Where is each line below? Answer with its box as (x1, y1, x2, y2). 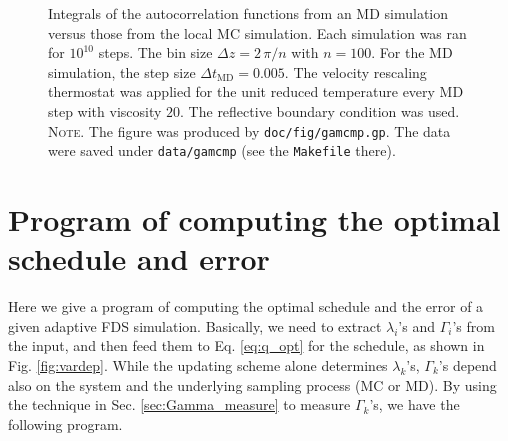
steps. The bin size (98, 42, 213, 63)
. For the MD (371, 42, 453, 63)
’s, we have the (369, 394, 460, 415)
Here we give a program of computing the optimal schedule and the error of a (8, 296, 484, 317)
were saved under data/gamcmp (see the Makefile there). (48, 140, 396, 161)
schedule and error (8, 238, 270, 279)
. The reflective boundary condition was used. (180, 100, 460, 121)
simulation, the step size (48, 61, 196, 82)
